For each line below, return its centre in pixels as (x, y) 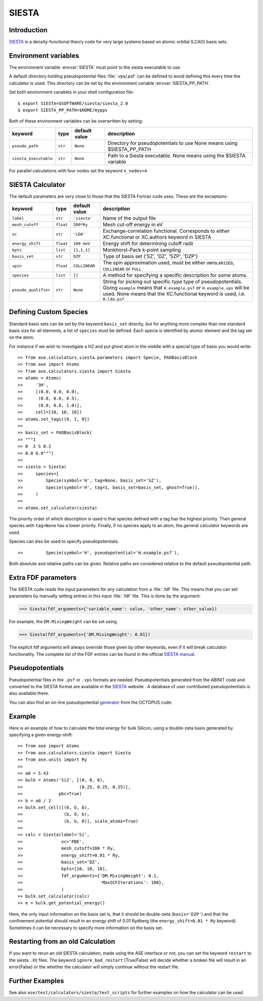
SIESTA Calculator (37, 185)
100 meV (82, 243)
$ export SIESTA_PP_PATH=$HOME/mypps (63, 110)
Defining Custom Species (48, 312)
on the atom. (22, 337)
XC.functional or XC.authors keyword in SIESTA (157, 237)
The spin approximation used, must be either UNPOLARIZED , (169, 263)
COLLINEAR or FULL (122, 269)
